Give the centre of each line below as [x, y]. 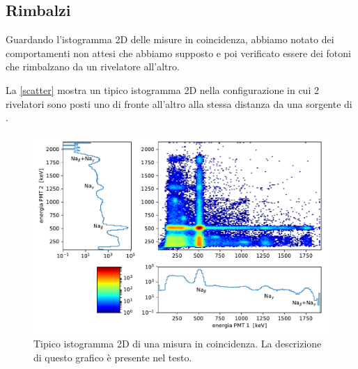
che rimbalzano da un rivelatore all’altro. [93, 66]
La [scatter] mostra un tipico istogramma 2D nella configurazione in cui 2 [162, 89]
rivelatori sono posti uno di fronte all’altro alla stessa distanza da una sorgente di [179, 103]
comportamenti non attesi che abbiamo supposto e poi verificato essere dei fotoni [178, 53]
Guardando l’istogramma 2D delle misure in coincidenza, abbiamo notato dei [170, 39]
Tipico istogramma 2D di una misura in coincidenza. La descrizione [178, 344]
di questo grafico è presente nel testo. [113, 357]
